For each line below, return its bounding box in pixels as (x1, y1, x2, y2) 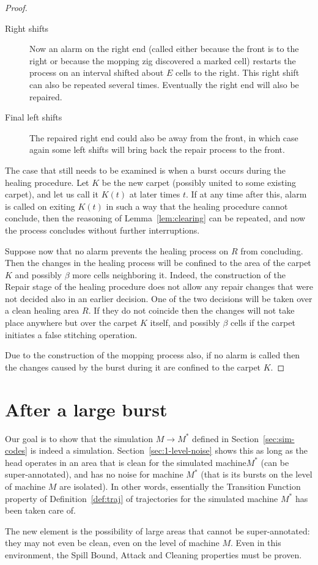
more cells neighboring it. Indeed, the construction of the (72, 268, 286, 281)
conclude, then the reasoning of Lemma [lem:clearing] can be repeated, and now (5, 212, 306, 224)
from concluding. (240, 244, 303, 257)
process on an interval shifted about (29, 66, 164, 79)
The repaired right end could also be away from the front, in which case (29, 131, 298, 144)
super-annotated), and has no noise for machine (5, 468, 183, 481)
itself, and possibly (150, 316, 220, 329)
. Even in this (230, 536, 281, 549)
